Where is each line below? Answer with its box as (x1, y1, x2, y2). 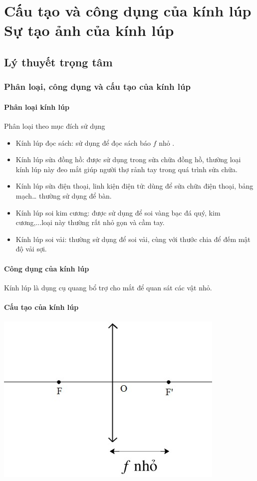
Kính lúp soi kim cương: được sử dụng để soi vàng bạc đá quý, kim (15, 207, 221, 218)
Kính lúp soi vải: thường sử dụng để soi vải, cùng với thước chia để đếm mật (15, 234, 251, 244)
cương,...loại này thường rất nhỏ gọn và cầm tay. (15, 217, 165, 228)
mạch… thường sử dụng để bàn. (15, 190, 112, 201)
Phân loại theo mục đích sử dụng (4, 120, 105, 131)
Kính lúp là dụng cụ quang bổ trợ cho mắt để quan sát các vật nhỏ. (4, 282, 212, 292)
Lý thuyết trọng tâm (4, 54, 113, 69)
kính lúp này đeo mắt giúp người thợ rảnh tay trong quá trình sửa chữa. (15, 164, 238, 174)
